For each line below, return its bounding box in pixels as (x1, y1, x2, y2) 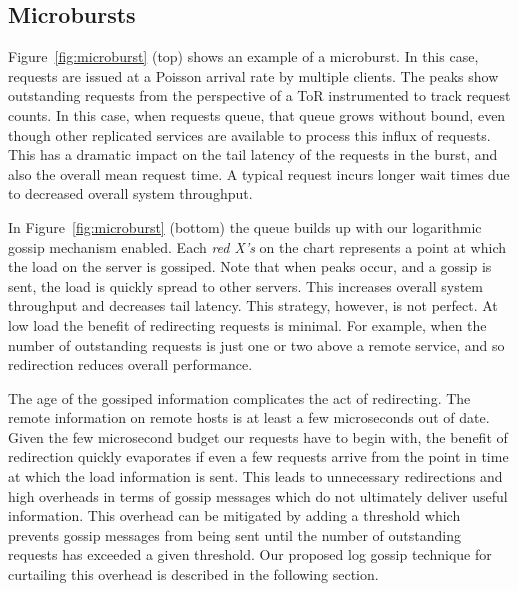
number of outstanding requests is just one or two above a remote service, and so (8, 334, 505, 355)
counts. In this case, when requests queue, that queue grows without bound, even (8, 104, 506, 125)
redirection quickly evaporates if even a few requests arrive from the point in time (8, 446, 509, 467)
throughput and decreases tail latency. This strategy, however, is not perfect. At (8, 295, 498, 316)
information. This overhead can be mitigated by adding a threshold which (8, 505, 461, 526)
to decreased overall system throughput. (8, 183, 253, 204)
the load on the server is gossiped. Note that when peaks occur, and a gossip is (8, 256, 492, 277)
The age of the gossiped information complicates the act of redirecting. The (8, 387, 471, 408)
